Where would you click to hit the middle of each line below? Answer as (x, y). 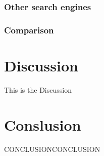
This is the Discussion (38, 89)
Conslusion (43, 124)
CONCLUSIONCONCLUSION (52, 149)
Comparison (29, 30)
